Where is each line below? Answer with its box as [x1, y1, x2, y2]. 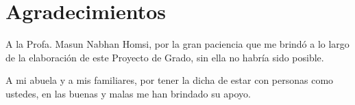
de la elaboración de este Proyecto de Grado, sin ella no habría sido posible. [5, 50, 324, 64]
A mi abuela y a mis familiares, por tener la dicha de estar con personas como [5, 73, 334, 87]
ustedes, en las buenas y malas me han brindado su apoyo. [5, 86, 251, 100]
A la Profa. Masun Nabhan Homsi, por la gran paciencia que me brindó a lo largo [5, 37, 350, 51]
